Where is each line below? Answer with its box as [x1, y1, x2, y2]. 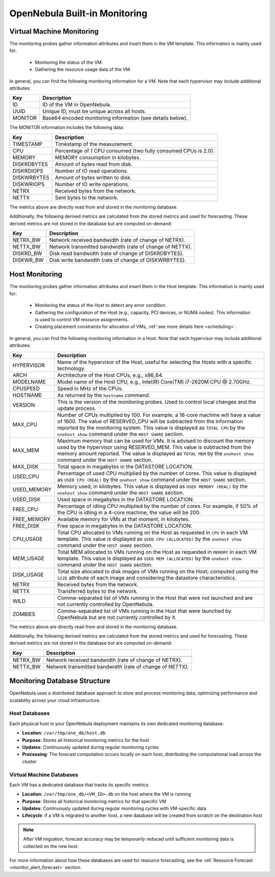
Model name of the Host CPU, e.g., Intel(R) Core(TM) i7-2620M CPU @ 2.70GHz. [57, 378, 252, 385]
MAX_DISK [12, 463, 39, 470]
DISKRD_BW [12, 250, 42, 257]
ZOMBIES [12, 610, 36, 617]
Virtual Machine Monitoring [9, 27, 99, 36]
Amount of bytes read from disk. [54, 161, 133, 168]
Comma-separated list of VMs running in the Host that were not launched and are [57, 594, 253, 601]
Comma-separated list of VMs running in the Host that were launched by [57, 607, 232, 614]
